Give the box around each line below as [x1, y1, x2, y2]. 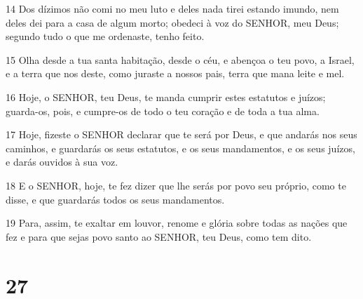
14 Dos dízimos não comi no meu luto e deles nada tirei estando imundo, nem [6, 1, 339, 15]
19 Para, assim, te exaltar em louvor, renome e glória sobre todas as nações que [6, 215, 348, 230]
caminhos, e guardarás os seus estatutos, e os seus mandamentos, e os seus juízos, [6, 140, 355, 155]
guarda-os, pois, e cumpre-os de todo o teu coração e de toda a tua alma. [6, 103, 320, 118]
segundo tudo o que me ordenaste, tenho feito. [6, 29, 205, 44]
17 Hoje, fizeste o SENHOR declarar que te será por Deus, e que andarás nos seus [6, 127, 357, 142]
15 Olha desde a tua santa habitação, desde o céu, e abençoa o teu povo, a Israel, [6, 52, 355, 67]
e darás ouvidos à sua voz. [6, 154, 118, 169]
